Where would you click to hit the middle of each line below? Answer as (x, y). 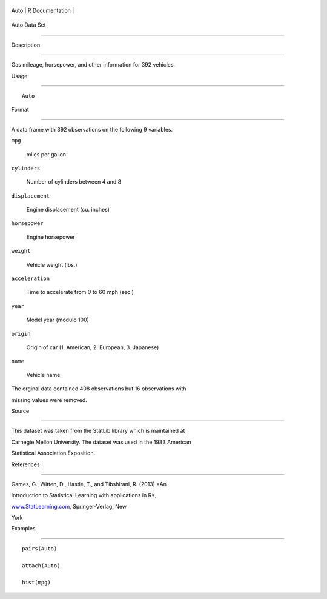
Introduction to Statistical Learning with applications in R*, (84, 495)
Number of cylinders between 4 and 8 (74, 182)
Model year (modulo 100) (58, 320)
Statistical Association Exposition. (53, 453)
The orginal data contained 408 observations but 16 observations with (99, 389)
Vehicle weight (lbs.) (52, 264)
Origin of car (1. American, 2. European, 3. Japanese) (93, 347)
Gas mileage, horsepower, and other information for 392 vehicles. (93, 65)
